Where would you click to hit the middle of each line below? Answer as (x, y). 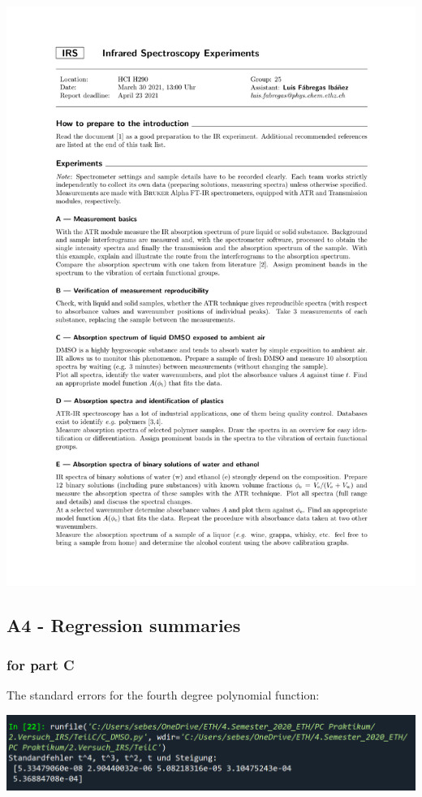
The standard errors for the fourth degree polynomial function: (163, 695)
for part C (41, 665)
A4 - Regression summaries (124, 624)
